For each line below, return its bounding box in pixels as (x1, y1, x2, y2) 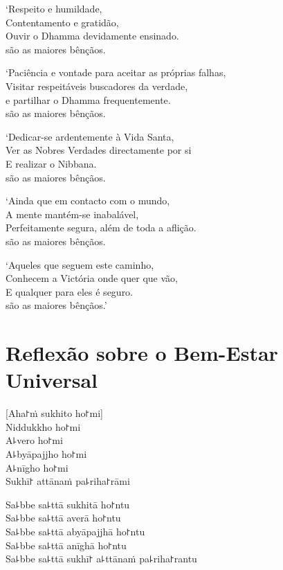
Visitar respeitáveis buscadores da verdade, (6, 78, 188, 93)
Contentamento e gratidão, (6, 15, 119, 29)
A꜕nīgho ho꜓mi (6, 460, 69, 474)
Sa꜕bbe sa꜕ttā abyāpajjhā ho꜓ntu (6, 524, 145, 538)
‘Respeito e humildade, (6, 1, 102, 15)
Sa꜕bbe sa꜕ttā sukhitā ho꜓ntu (6, 497, 130, 511)
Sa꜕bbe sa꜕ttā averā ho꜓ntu (6, 510, 121, 525)
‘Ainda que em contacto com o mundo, (6, 193, 170, 208)
